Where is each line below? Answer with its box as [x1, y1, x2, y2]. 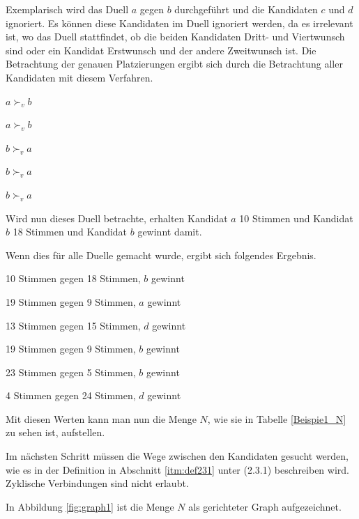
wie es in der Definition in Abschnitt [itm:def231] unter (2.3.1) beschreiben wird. [6, 462, 349, 477]
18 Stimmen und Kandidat [13, 224, 128, 239]
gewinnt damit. [137, 224, 202, 239]
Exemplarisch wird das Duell [6, 2, 129, 16]
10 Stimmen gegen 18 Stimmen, [6, 271, 141, 286]
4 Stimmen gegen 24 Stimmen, [6, 388, 136, 403]
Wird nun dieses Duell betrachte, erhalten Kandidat [6, 210, 228, 225]
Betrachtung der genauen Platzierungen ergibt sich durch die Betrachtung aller [6, 56, 343, 71]
